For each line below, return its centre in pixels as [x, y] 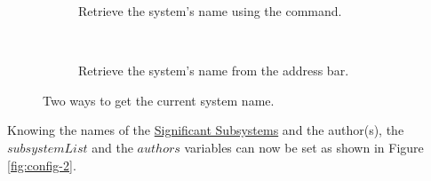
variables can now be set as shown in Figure [304, 147]
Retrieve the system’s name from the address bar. [214, 71]
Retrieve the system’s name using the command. [210, 11]
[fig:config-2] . [42, 165]
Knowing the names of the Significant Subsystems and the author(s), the [206, 130]
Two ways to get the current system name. [159, 100]
